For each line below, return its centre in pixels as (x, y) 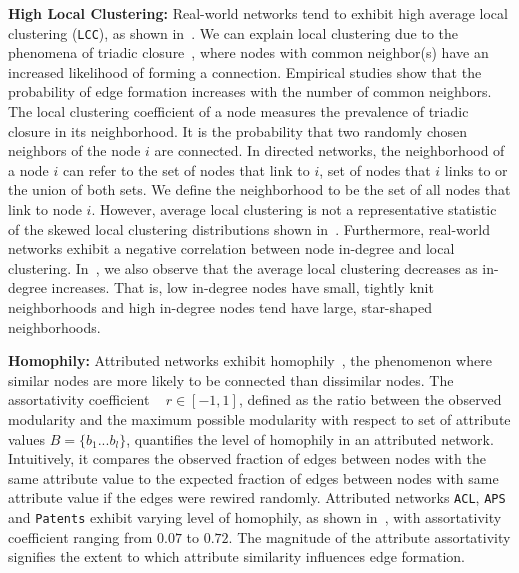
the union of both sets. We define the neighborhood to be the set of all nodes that (259, 189)
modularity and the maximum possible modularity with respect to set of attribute (259, 418)
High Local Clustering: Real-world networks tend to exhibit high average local (258, 13)
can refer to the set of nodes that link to (186, 169)
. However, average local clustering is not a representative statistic (294, 209)
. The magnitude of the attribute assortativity (369, 536)
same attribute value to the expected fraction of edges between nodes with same (253, 477)
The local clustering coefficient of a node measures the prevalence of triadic (238, 111)
